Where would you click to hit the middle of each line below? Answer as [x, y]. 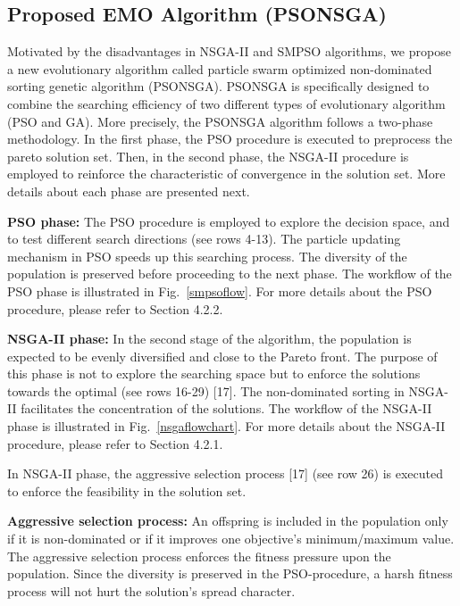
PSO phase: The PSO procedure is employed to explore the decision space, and [229, 221]
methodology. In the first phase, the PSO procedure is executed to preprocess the [230, 139]
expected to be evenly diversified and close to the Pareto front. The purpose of [222, 356]
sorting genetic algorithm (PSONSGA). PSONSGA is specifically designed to [218, 86]
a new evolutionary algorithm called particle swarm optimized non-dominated [220, 68]
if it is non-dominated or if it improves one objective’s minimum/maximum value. [231, 539]
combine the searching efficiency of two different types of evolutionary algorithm [226, 103]
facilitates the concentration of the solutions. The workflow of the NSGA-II [226, 408]
